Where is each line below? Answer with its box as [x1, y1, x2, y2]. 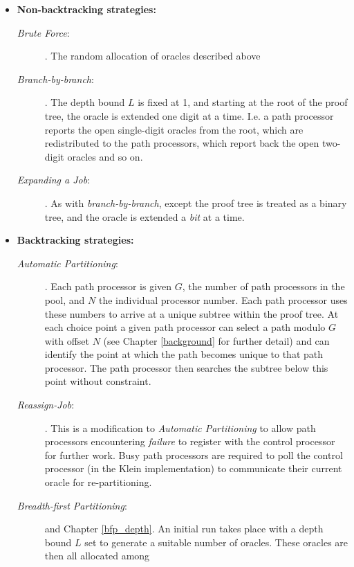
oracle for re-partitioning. [44, 475, 152, 489]
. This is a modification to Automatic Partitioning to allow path [44, 420, 316, 435]
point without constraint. [44, 374, 151, 388]
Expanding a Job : [17, 172, 91, 187]
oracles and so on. [67, 149, 143, 163]
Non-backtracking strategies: [17, 2, 156, 16]
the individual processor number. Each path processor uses [98, 292, 348, 307]
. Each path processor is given [44, 279, 172, 294]
